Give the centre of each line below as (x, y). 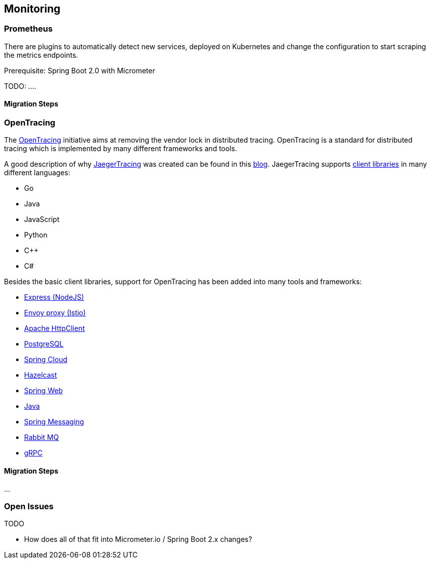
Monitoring (32, 9)
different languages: (37, 173)
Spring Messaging (54, 422)
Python (36, 235)
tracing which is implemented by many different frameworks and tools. (121, 149)
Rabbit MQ (42, 437)
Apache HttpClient (54, 328)
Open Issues (29, 506)
